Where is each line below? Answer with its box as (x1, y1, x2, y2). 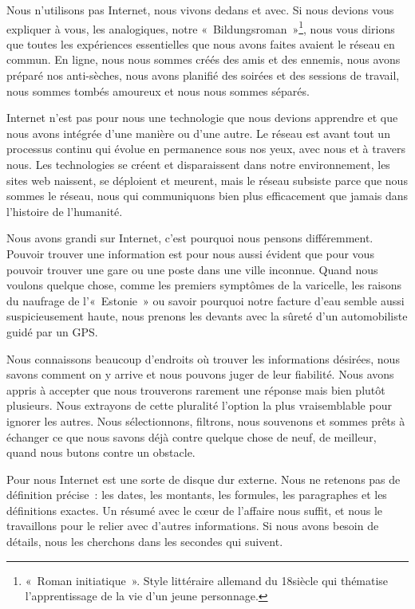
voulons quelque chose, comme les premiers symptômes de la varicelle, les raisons (6, 277, 402, 293)
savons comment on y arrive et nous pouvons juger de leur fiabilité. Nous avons (6, 366, 394, 383)
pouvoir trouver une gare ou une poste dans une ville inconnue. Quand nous (6, 261, 378, 277)
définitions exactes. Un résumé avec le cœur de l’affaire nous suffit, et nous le (6, 501, 383, 518)
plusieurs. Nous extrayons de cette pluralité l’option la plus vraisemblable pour (6, 397, 392, 414)
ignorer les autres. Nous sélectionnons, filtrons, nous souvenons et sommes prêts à (6, 412, 405, 429)
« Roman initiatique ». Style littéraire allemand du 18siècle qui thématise (25, 572, 389, 588)
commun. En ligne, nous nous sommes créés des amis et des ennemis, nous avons (6, 51, 401, 68)
